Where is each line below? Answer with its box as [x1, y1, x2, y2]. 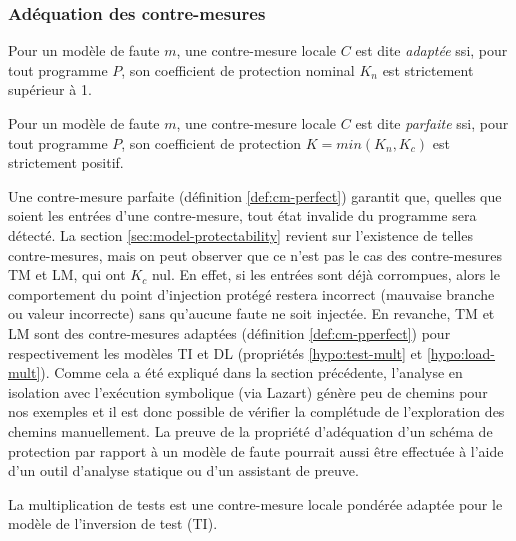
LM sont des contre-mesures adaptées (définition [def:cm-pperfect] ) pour [8, 322, 451, 343]
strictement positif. [8, 152, 124, 173]
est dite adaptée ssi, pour [355, 40, 508, 61]
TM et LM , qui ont [8, 264, 126, 285]
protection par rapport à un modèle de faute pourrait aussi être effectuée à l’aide [8, 440, 504, 461]
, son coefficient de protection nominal [121, 59, 355, 80]
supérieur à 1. [8, 79, 92, 100]
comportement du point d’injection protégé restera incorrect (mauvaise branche [8, 283, 495, 304]
